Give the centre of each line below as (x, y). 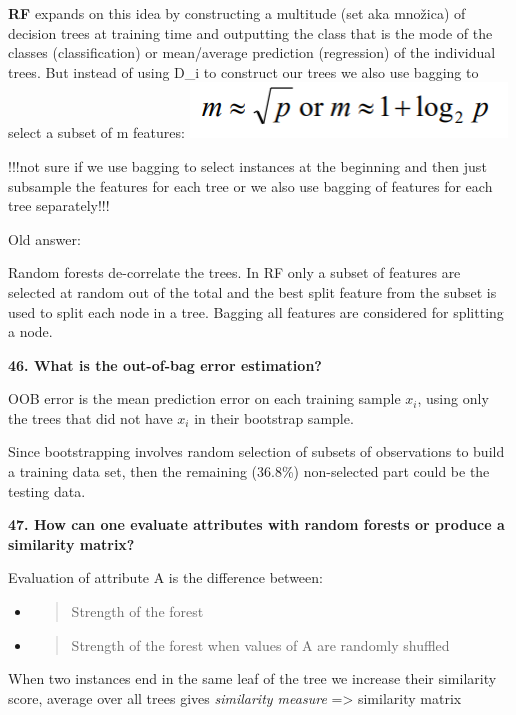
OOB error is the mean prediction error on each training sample (204, 398)
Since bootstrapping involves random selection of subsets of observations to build (256, 451)
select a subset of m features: (96, 132)
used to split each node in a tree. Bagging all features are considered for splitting (256, 311)
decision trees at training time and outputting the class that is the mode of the (250, 32)
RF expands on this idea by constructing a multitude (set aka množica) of (237, 13)
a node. (30, 331)
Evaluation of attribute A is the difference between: (165, 577)
